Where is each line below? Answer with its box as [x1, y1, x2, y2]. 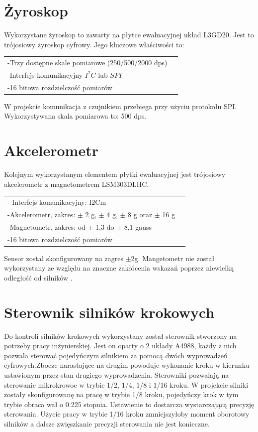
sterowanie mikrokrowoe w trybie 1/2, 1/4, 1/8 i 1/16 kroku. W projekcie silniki [4, 379, 249, 390]
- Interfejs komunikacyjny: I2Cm [7, 197, 106, 207]
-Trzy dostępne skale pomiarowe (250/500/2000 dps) [7, 57, 168, 68]
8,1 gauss [124, 221, 152, 232]
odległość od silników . [4, 272, 73, 283]
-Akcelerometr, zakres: [7, 209, 76, 219]
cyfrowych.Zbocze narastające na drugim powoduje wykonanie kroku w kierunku [4, 360, 250, 370]
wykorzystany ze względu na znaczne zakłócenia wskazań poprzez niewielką [4, 263, 234, 273]
